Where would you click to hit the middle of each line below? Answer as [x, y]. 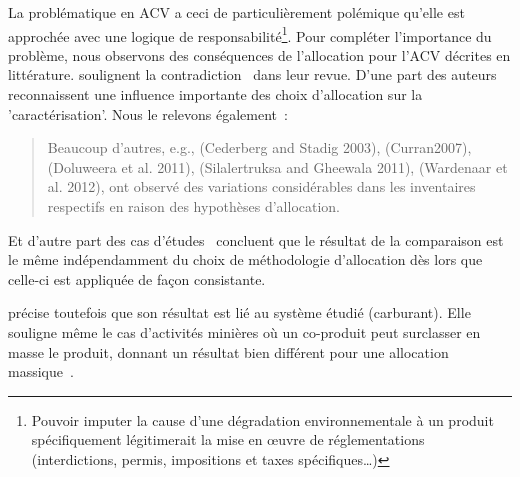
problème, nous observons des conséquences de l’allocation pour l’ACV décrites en [259, 54]
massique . [41, 371]
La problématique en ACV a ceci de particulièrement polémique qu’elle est [236, 12]
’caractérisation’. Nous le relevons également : [148, 113]
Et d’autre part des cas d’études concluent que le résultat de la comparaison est [256, 239]
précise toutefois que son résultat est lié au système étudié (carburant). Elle [239, 312]
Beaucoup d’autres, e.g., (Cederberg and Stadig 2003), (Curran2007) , [259, 147]
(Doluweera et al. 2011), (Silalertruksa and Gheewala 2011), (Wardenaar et [277, 166]
